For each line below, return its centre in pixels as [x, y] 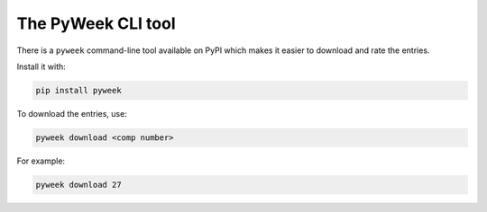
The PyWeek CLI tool [96, 23]
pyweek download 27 [78, 185]
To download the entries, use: [72, 113]
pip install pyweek [78, 90]
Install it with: [41, 66]
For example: [41, 161]
